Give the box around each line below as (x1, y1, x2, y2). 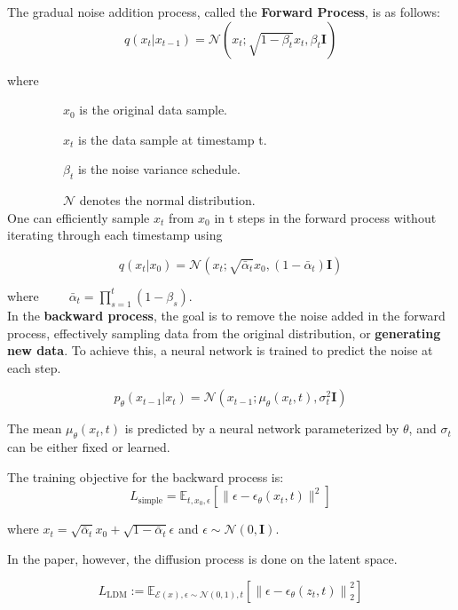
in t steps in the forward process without (214, 208, 437, 226)
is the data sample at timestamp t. (78, 130, 267, 148)
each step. (7, 358, 61, 376)
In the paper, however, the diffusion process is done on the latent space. (7, 549, 398, 567)
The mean (7, 419, 62, 438)
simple (138, 495, 163, 505)
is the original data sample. (79, 100, 228, 119)
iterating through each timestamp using (7, 226, 223, 244)
